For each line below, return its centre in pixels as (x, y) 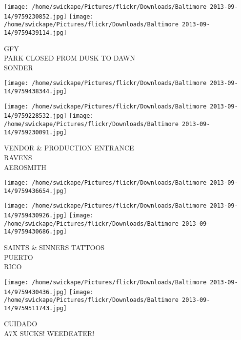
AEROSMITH (25, 167)
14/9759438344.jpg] (35, 92)
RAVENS (18, 157)
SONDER (19, 67)
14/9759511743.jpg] (35, 308)
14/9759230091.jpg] (35, 132)
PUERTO (19, 257)
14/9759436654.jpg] (35, 191)
